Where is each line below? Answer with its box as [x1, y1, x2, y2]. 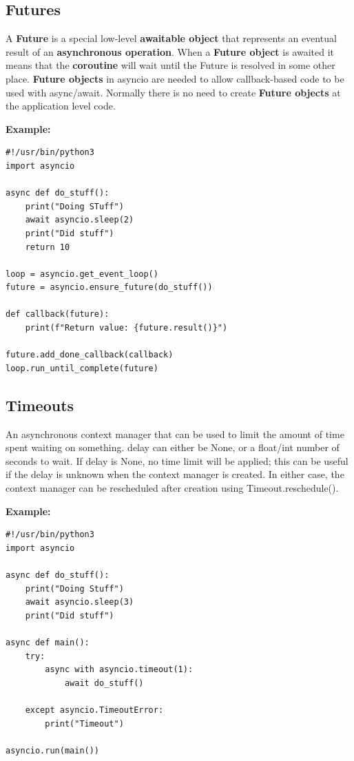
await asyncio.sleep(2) [25, 215, 134, 225]
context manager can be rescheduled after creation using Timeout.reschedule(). [6, 481, 339, 495]
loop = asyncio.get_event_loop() [6, 269, 158, 279]
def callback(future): [6, 309, 110, 320]
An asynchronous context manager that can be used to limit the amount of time [6, 426, 344, 441]
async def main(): [6, 637, 90, 647]
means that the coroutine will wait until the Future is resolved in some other [6, 58, 335, 72]
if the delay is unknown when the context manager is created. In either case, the [6, 467, 344, 481]
